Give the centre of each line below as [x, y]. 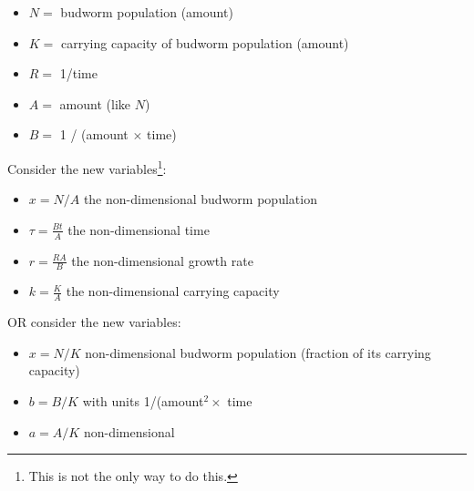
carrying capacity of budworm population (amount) [205, 42]
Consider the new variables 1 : [87, 167]
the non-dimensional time [139, 229]
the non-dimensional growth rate [162, 260]
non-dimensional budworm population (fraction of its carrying [258, 352]
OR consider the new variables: [94, 322]
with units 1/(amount [143, 401]
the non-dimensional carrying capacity [173, 291]
